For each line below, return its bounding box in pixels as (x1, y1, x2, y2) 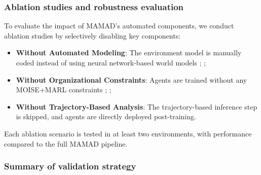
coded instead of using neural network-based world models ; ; (16, 57, 206, 67)
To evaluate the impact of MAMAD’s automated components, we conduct (4, 20, 234, 31)
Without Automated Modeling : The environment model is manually (16, 47, 242, 58)
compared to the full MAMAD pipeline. (4, 138, 128, 149)
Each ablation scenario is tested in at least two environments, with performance (4, 128, 252, 138)
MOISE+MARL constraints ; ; (16, 84, 111, 95)
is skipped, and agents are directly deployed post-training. (16, 111, 196, 122)
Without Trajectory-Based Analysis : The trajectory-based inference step (16, 101, 257, 112)
